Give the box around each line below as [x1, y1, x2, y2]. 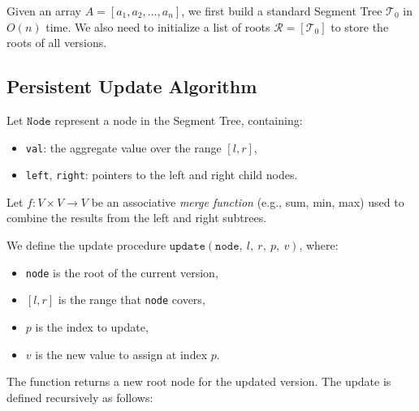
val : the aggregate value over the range [25, 139, 222, 156]
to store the [330, 18, 389, 35]
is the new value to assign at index [35, 345, 208, 362]
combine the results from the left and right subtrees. [6, 209, 267, 226]
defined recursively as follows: [6, 388, 153, 405]
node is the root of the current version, [25, 263, 218, 280]
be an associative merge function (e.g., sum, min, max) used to [91, 193, 404, 210]
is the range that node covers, [58, 291, 205, 308]
